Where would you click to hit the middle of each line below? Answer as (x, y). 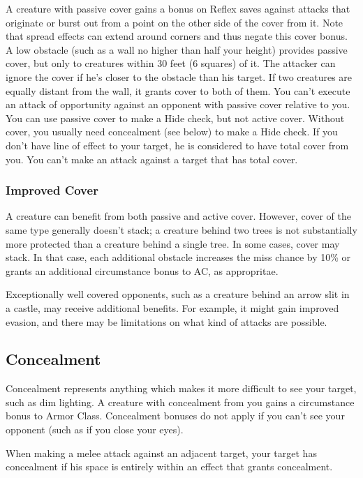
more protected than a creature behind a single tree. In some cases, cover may (173, 243)
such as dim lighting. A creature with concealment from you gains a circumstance (180, 402)
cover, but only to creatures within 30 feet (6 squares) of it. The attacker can (171, 63)
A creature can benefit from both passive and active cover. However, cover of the (178, 216)
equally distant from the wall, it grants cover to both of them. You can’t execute (178, 90)
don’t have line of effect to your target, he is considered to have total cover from (177, 145)
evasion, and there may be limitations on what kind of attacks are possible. (166, 321)
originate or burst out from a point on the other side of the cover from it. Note (175, 22)
